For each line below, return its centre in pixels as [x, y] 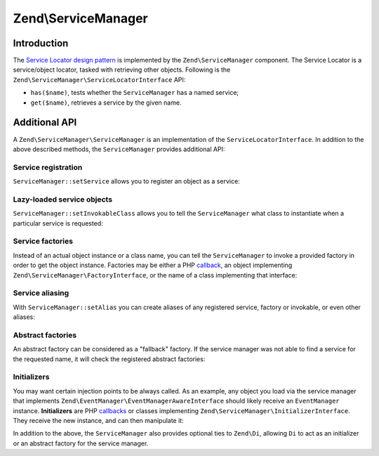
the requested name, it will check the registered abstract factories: [109, 359]
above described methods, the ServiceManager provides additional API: [119, 149]
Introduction [41, 43]
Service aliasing [41, 293]
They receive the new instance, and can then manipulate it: [98, 420]
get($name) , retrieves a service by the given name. [106, 103]
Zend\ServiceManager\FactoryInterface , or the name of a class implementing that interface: [155, 275]
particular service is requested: [58, 223]
